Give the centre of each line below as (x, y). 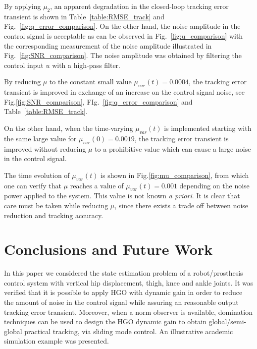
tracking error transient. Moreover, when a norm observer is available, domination (128, 312)
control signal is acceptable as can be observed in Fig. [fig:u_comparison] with (124, 35)
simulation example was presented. (56, 341)
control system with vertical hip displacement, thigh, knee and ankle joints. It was (129, 282)
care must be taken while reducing (56, 205)
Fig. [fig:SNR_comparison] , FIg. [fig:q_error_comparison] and (98, 101)
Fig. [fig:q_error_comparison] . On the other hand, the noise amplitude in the (122, 26)
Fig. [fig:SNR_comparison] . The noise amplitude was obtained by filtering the (123, 55)
